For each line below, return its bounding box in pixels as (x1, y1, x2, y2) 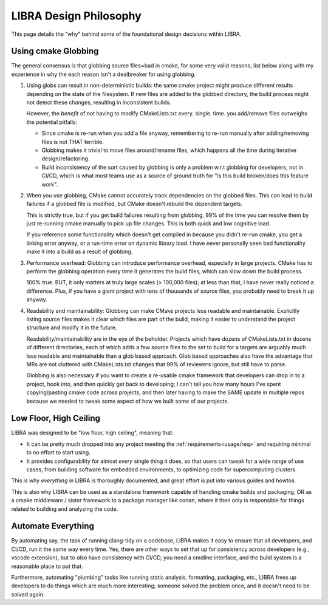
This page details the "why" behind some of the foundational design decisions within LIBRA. (11, 30, 242, 38)
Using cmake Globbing (11, 46, 99, 56)
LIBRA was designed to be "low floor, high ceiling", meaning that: (11, 429, 174, 437)
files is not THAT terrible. (41, 138, 104, 145)
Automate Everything (11, 521, 94, 532)
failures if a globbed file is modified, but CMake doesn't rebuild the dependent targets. (26, 200, 243, 208)
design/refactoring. (41, 155, 90, 162)
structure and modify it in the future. (26, 324, 117, 331)
